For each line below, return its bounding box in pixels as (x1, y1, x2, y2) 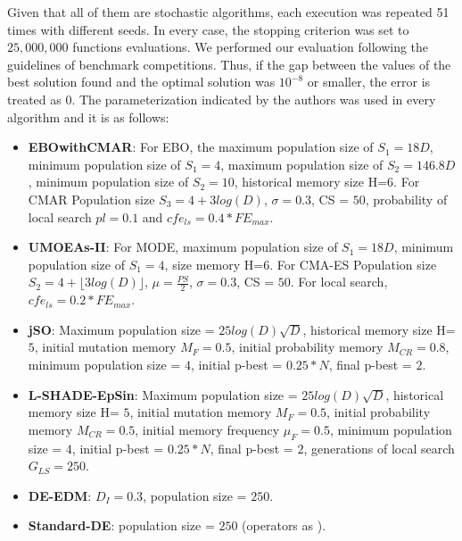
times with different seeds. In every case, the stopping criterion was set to (7, 20, 409, 38)
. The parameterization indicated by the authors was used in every (71, 89, 436, 108)
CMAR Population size (28, 189, 155, 208)
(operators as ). (242, 516, 326, 535)
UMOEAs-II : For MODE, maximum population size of (28, 237, 338, 256)
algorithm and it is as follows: (7, 107, 169, 126)
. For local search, (290, 272, 388, 291)
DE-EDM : (28, 486, 92, 504)
